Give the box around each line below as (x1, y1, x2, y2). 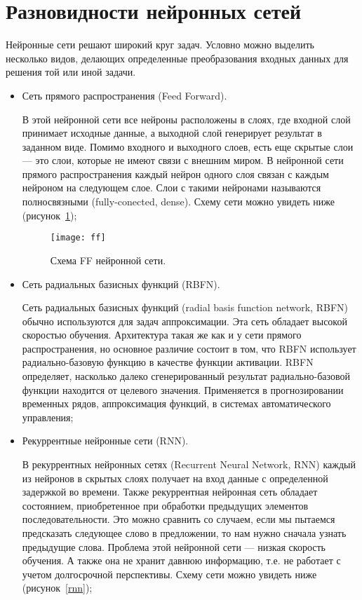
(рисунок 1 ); (22, 207, 77, 222)
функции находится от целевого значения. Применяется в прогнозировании (22, 382, 344, 397)
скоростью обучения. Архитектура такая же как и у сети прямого (22, 327, 302, 342)
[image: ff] (50, 233, 106, 243)
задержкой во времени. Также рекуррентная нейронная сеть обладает (22, 484, 318, 499)
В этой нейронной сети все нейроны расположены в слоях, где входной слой (22, 111, 351, 126)
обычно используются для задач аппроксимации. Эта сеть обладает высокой (22, 313, 347, 328)
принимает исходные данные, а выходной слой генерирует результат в (22, 125, 322, 140)
